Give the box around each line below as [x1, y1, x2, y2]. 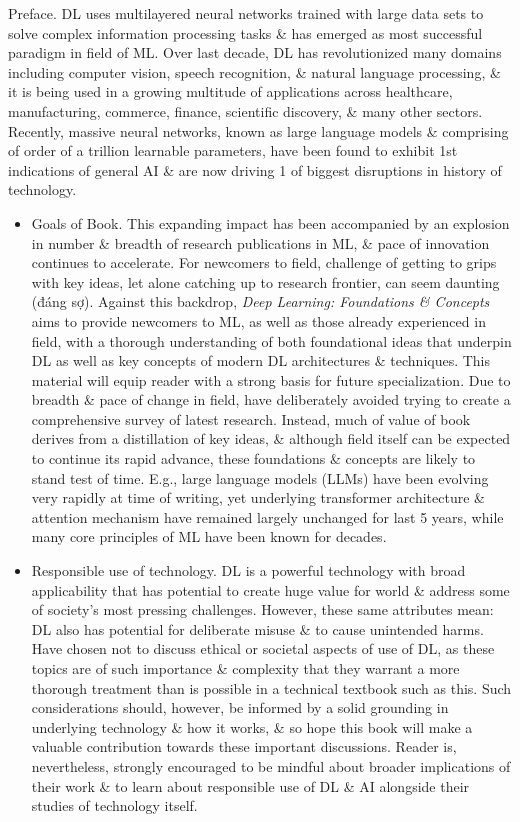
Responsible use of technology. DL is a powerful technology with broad [31, 560, 466, 581]
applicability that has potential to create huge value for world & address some [31, 579, 510, 600]
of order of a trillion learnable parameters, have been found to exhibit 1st [8, 140, 458, 161]
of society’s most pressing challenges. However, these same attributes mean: [31, 599, 494, 620]
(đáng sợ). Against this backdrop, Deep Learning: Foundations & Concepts [31, 291, 490, 312]
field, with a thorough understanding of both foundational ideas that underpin [31, 330, 512, 351]
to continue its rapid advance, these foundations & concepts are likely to [31, 448, 476, 469]
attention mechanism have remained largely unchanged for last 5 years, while [31, 506, 504, 527]
